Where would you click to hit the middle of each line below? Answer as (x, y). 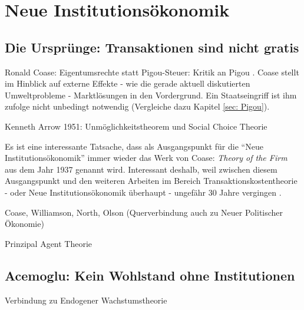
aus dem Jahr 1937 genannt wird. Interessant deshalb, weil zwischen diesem (141, 169)
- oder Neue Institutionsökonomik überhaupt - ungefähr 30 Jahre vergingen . (143, 192)
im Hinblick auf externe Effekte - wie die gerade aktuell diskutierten (128, 83)
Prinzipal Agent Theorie (49, 243)
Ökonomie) (24, 224)
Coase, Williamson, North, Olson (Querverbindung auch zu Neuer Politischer (144, 212)
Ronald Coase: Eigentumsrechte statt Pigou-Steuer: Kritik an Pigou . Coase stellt (152, 72)
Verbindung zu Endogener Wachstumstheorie (86, 300)
